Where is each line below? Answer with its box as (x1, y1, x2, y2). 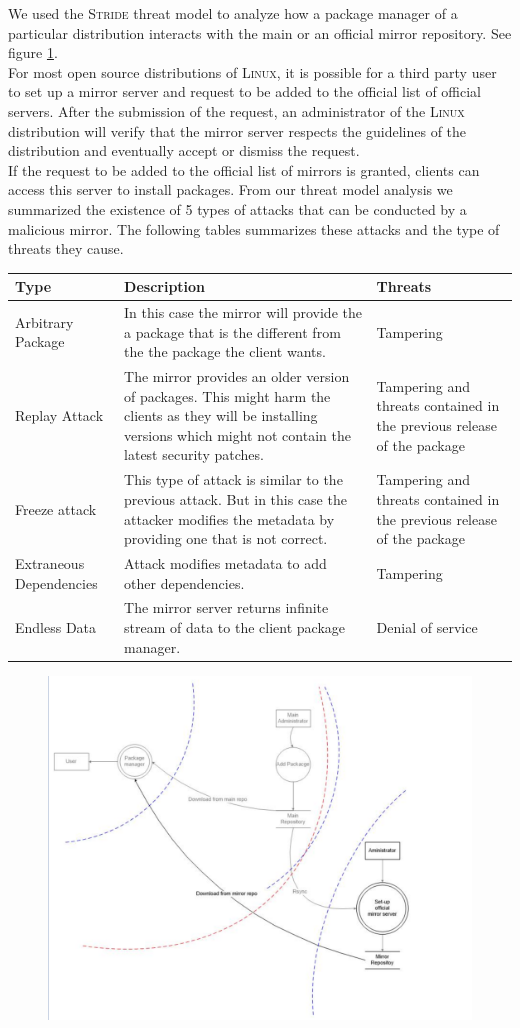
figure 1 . (8, 42, 58, 63)
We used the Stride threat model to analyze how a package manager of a (8, 3, 458, 23)
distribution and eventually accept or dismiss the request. (8, 140, 360, 161)
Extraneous (15, 552, 85, 573)
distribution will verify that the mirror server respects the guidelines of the (8, 120, 467, 141)
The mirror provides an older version (124, 366, 350, 387)
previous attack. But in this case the (124, 488, 347, 509)
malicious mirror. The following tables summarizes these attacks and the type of (8, 218, 500, 239)
